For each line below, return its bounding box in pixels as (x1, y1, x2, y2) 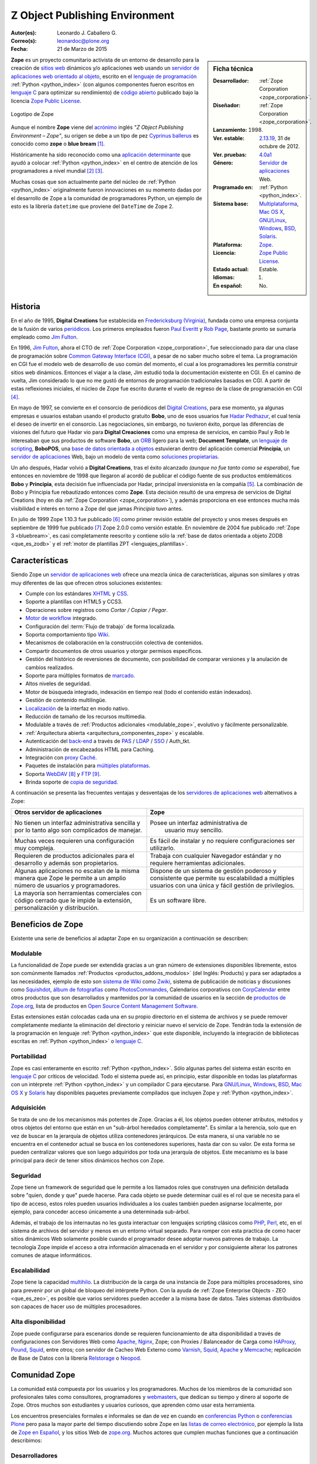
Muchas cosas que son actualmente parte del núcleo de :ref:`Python (11, 178, 176, 185)
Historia (11, 302, 41, 312)
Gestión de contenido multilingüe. (25, 697, 107, 704)
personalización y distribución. (14, 904, 99, 912)
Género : (213, 159, 233, 166)
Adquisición (11, 1104, 46, 1112)
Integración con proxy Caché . (25, 754, 97, 761)
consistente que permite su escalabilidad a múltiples (150, 874, 295, 882)
